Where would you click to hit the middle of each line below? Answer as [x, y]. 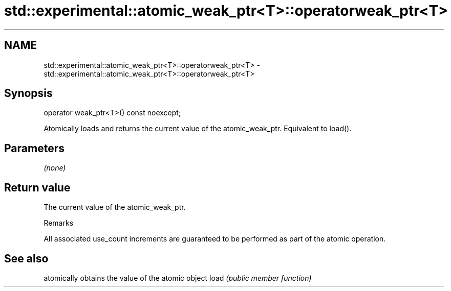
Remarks [59, 223]
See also [26, 258]
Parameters [34, 148]
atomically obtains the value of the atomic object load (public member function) [178, 278]
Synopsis [28, 93]
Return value [37, 187]
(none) [55, 168]
